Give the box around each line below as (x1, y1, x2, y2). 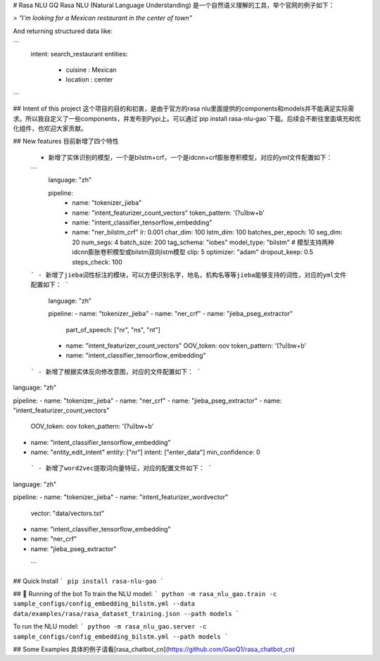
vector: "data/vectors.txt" (30, 509, 105, 517)
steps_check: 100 (72, 258, 122, 266)
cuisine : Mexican (65, 65, 117, 74)
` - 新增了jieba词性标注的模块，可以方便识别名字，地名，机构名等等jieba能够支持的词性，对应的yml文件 (30, 271, 347, 279)
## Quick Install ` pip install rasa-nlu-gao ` (13, 577, 165, 585)
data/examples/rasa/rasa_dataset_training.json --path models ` (13, 610, 240, 617)
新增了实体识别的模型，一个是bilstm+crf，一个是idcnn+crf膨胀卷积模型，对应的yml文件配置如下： (48, 153, 333, 161)
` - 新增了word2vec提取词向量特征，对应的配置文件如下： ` (30, 465, 213, 472)
